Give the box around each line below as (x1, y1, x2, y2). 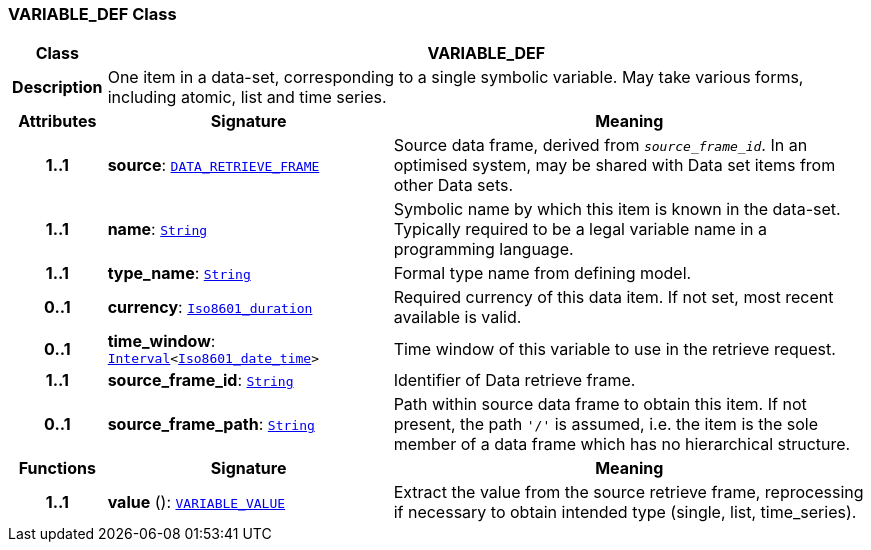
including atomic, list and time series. (107, 87, 387, 108)
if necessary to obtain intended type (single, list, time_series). (393, 502, 857, 523)
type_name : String (107, 263, 251, 284)
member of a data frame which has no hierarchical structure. (393, 434, 851, 455)
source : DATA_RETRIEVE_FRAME (107, 155, 320, 176)
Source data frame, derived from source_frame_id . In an (393, 135, 808, 156)
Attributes (18, 111, 97, 132)
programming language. (393, 239, 574, 260)
